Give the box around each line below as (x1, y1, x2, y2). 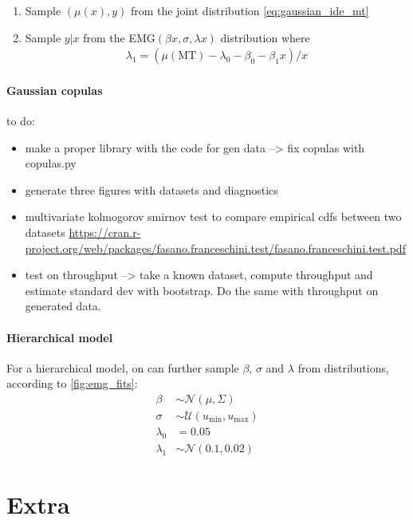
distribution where (220, 29, 310, 45)
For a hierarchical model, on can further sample (6, 359, 239, 376)
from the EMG (83, 29, 155, 45)
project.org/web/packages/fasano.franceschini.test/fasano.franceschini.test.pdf (25, 239, 406, 256)
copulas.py (25, 155, 77, 171)
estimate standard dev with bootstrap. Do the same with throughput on (25, 282, 379, 298)
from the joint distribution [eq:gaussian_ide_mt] (130, 2, 369, 18)
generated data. (25, 297, 101, 314)
